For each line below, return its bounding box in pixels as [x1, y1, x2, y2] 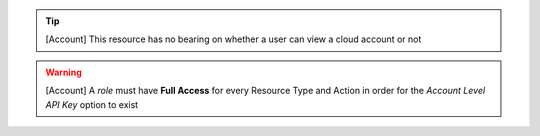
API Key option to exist [45, 98, 139, 110]
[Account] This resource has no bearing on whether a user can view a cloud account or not [45, 33, 422, 45]
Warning [45, 66, 82, 78]
